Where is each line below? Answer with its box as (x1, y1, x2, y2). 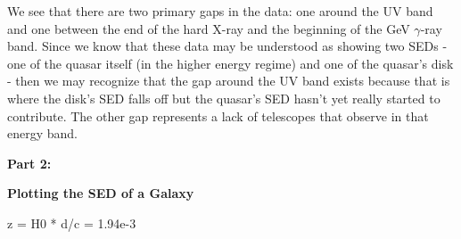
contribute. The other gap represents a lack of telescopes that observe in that (7, 106, 429, 125)
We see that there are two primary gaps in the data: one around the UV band (7, 2, 433, 20)
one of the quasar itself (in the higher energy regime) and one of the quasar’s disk (7, 54, 454, 72)
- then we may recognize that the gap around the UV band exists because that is (7, 71, 450, 90)
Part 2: (7, 153, 52, 172)
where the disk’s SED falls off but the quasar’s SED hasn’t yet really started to (7, 88, 440, 107)
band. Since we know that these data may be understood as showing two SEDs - (7, 37, 448, 55)
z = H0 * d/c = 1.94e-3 (7, 213, 136, 232)
